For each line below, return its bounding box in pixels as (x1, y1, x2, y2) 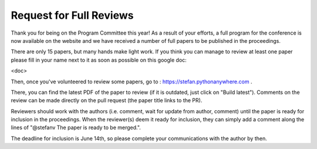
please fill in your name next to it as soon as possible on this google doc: (11, 56, 187, 63)
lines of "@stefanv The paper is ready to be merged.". (11, 124, 141, 131)
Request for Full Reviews (11, 9, 134, 22)
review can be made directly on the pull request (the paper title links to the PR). (11, 97, 203, 104)
